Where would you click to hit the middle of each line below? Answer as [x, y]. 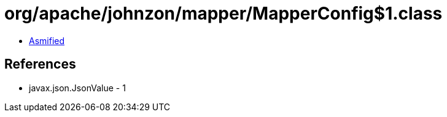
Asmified [47, 40]
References [40, 64]
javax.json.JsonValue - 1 [77, 88]
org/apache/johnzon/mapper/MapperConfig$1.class [223, 13]
